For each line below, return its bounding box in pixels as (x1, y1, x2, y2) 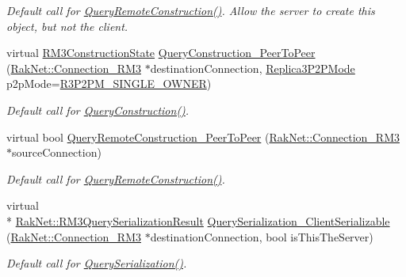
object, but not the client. (6, 17, 128, 34)
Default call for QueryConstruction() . (6, 101, 190, 118)
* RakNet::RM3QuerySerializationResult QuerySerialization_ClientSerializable (6, 212, 390, 229)
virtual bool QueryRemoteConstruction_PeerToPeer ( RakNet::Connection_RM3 (6, 128, 400, 145)
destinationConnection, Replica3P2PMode (150, 59, 355, 76)
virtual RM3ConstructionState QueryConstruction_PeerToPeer (6, 44, 316, 61)
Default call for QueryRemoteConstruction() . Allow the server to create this (6, 2, 375, 18)
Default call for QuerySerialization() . (6, 255, 187, 271)
